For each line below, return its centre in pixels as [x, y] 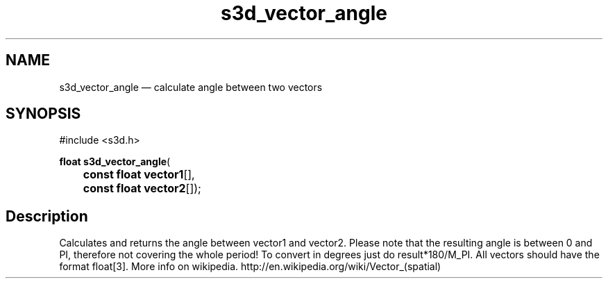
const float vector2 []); [142, 189]
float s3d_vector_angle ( [115, 162]
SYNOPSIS [43, 114]
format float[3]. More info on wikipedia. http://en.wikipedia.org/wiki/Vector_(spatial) [250, 267]
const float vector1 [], [139, 175]
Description [47, 216]
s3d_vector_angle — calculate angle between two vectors [191, 87]
